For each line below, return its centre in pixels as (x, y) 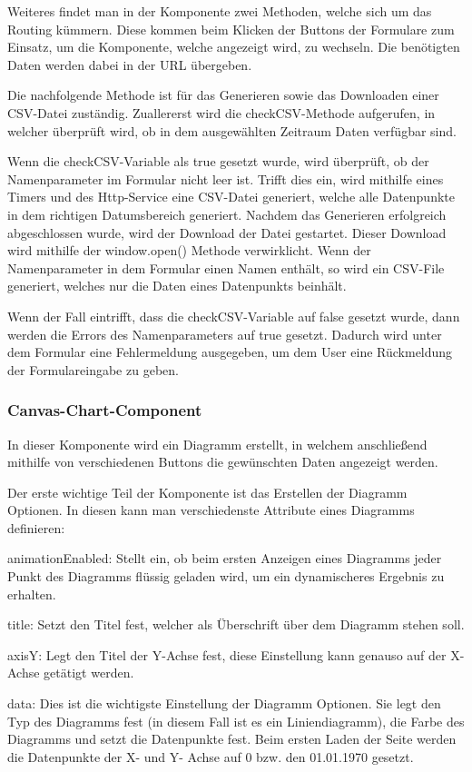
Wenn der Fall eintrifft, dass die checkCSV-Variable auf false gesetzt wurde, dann (234, 316)
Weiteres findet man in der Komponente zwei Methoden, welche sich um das (220, 11)
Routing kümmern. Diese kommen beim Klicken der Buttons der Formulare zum (231, 29)
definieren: (36, 527)
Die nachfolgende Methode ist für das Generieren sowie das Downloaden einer (223, 95)
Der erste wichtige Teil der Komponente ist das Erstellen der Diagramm (207, 492)
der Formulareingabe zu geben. (93, 369)
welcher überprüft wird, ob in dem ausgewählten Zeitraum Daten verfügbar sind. (232, 130)
